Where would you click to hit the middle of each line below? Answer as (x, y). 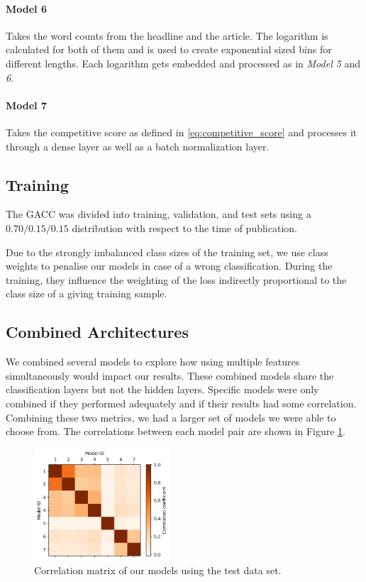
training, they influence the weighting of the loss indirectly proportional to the (176, 279)
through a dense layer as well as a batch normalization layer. (138, 146)
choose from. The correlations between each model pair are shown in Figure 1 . (176, 431)
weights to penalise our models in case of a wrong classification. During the (169, 266)
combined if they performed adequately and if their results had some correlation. (181, 403)
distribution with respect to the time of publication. (184, 227)
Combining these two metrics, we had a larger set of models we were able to (171, 417)
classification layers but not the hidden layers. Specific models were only (162, 389)
